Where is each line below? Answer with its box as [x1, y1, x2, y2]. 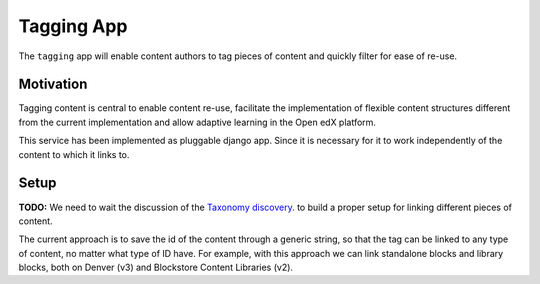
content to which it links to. [18, 148, 130, 160]
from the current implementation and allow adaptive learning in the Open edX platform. [18, 116, 377, 128]
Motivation [18, 76, 88, 93]
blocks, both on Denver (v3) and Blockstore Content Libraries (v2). [18, 261, 294, 274]
